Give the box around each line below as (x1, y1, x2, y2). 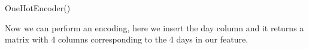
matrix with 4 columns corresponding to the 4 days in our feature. (5, 33, 249, 45)
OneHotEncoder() (5, 2, 71, 14)
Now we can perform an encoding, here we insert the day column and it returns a (5, 21, 304, 34)
